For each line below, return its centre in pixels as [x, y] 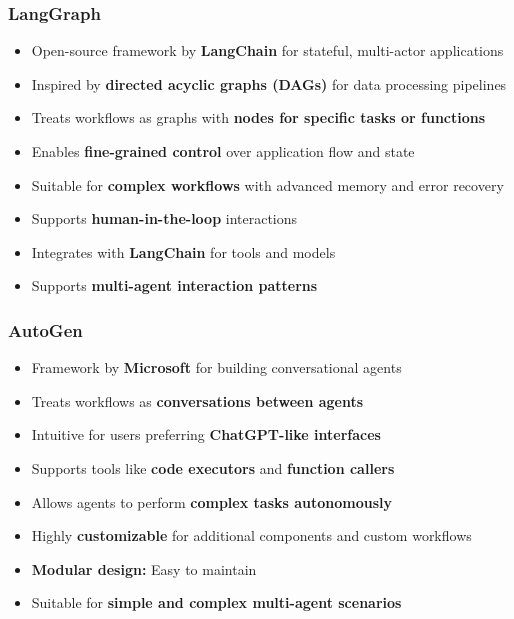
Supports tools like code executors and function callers [213, 467]
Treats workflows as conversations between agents [197, 400]
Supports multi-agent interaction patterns [174, 285]
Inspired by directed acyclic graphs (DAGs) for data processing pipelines [269, 83]
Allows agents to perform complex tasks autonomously [212, 501]
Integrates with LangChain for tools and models [183, 251]
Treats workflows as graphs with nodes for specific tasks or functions [258, 117]
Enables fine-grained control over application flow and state [223, 151]
